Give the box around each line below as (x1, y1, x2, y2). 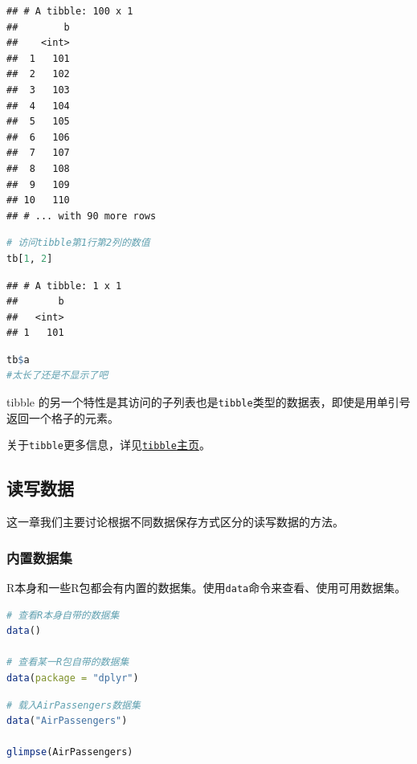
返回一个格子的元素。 (6, 409, 119, 426)
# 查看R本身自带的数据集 (6, 609, 120, 621)
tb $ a (6, 353, 30, 366)
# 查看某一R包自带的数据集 (6, 656, 129, 668)
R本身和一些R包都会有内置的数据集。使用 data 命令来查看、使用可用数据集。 (6, 578, 407, 595)
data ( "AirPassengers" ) (6, 715, 128, 727)
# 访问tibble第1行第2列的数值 (6, 237, 150, 249)
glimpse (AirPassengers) (6, 746, 133, 758)
